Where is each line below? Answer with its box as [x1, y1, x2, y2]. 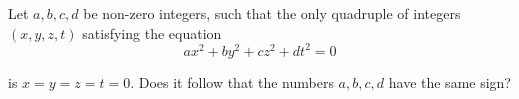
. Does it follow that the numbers [130, 71, 334, 92]
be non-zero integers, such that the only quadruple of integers [83, 3, 461, 23]
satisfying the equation [82, 22, 222, 43]
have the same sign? [388, 71, 511, 92]
